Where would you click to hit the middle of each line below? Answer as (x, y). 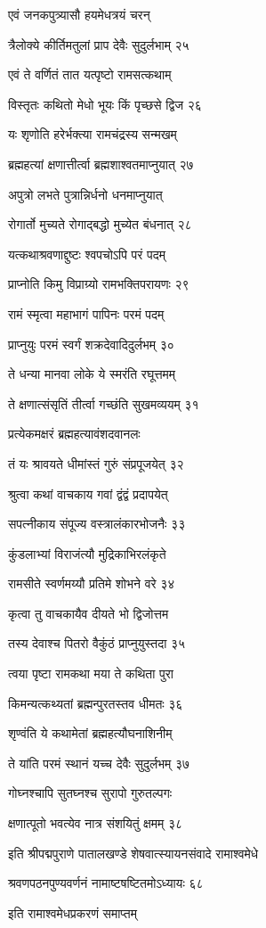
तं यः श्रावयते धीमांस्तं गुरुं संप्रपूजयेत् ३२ (96, 463)
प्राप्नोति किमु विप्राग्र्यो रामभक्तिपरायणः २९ (99, 284)
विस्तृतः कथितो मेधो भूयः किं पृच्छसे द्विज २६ (105, 104)
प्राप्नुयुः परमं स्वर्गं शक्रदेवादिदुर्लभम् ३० (91, 344)
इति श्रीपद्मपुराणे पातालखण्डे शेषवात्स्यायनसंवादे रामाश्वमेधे (133, 853)
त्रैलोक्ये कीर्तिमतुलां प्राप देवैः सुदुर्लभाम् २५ (99, 44)
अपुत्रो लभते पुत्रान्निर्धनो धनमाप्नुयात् (85, 194)
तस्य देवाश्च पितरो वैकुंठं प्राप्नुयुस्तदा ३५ (97, 643)
